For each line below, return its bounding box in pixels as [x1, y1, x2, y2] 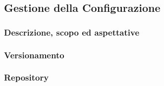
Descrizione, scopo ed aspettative [4, 26, 140, 38]
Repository [4, 71, 49, 84]
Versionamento [4, 48, 64, 61]
